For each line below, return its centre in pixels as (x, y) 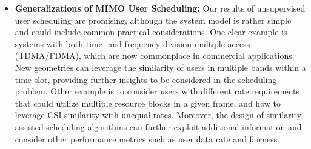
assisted (29, 126)
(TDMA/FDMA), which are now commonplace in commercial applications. (155, 55)
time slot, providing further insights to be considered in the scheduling (146, 79)
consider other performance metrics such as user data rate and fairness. (147, 138)
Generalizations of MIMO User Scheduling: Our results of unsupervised (160, 8)
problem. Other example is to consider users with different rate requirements (157, 91)
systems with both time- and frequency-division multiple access (132, 43)
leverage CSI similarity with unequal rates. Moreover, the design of (139, 115)
